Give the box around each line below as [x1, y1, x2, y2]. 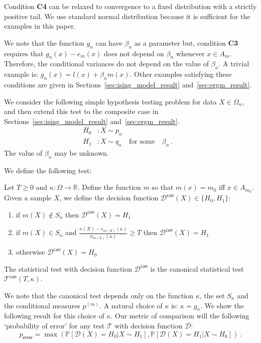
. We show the [200, 300, 244, 310]
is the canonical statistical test [150, 263, 244, 274]
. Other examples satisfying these [129, 69, 232, 79]
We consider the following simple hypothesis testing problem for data [4, 96, 217, 106]
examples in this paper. [4, 21, 76, 31]
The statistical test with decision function [4, 263, 133, 274]
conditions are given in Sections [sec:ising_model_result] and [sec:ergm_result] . [4, 79, 252, 89]
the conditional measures [4, 300, 80, 310]
